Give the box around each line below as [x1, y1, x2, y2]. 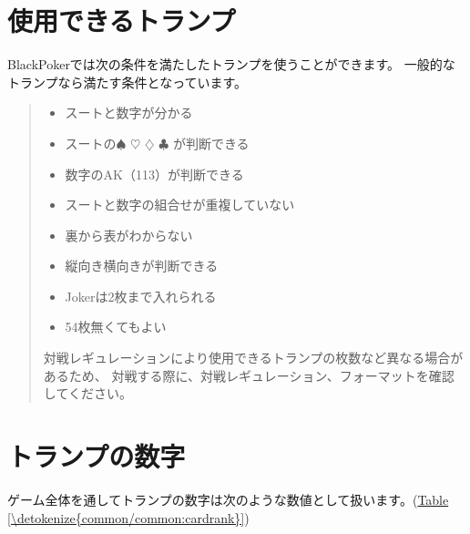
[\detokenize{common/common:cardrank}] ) [7, 508, 250, 527]
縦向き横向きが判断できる [65, 256, 219, 275]
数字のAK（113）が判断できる [65, 164, 244, 183]
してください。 [43, 384, 132, 403]
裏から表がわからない [65, 225, 193, 244]
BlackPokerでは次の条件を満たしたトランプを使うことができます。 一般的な [7, 55, 455, 74]
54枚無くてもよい [65, 317, 167, 336]
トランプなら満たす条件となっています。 [7, 72, 248, 91]
